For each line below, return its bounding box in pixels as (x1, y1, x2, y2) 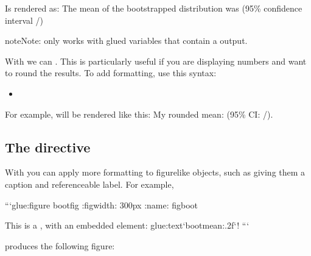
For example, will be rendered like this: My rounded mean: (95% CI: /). (5, 107, 273, 120)
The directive (5, 137, 91, 156)
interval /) (5, 13, 44, 26)
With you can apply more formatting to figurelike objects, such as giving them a (5, 166, 306, 179)
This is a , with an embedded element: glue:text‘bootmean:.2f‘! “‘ (5, 219, 250, 232)
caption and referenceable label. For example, (5, 177, 174, 190)
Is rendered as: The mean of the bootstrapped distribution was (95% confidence (5, 2, 302, 14)
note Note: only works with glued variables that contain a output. (5, 34, 248, 47)
